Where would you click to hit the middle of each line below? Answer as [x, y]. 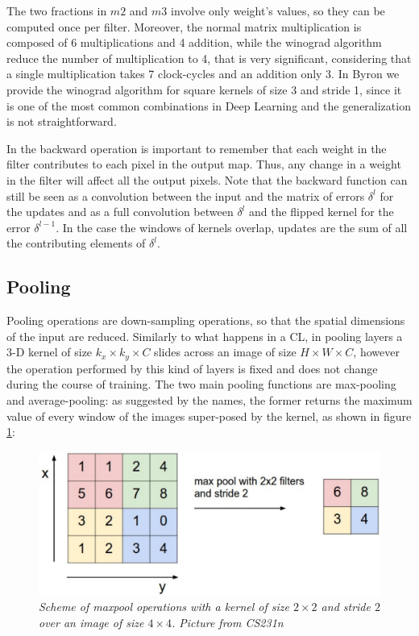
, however [376, 352]
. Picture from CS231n [228, 622]
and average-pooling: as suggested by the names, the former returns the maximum [209, 399]
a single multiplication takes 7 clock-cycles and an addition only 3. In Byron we [203, 74]
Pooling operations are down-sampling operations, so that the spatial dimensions [206, 320]
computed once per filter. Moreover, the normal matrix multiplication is [184, 26]
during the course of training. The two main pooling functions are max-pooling [201, 384]
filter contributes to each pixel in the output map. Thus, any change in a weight [204, 164]
